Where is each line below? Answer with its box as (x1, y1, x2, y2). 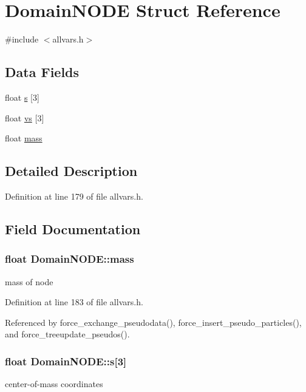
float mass (5, 132, 42, 144)
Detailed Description (5, 161, 138, 180)
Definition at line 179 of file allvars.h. (5, 189, 143, 202)
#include (5, 33, 39, 46)
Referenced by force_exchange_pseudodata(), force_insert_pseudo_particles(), (5, 316, 302, 328)
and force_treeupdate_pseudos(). (5, 328, 130, 340)
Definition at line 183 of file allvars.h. (5, 296, 143, 308)
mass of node (5, 275, 53, 288)
